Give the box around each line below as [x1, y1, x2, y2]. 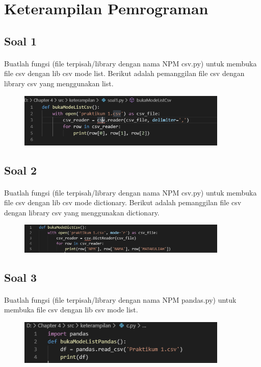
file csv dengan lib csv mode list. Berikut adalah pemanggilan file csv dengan [4, 68, 245, 79]
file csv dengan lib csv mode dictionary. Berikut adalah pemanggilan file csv [4, 197, 242, 208]
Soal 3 [4, 269, 37, 285]
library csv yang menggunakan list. [4, 78, 114, 88]
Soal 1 [4, 33, 37, 48]
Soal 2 [4, 162, 37, 178]
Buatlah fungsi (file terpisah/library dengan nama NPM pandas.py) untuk [4, 294, 237, 305]
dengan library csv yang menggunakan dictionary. [4, 207, 160, 217]
